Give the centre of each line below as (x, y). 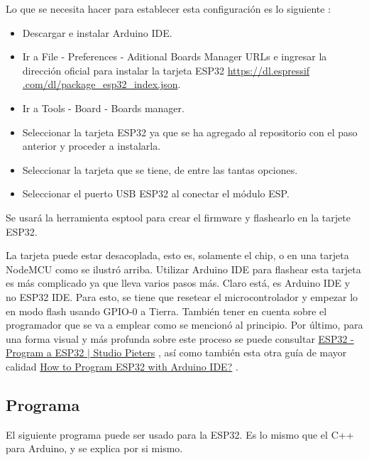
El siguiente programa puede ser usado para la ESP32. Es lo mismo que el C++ (180, 434)
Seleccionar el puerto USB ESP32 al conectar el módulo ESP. (156, 193)
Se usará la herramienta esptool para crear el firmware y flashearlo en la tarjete (178, 217)
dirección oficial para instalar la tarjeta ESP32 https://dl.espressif (166, 70)
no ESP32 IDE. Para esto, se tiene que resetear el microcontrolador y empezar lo (182, 296)
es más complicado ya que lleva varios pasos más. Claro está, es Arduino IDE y (178, 283)
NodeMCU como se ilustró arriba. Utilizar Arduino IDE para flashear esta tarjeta (183, 269)
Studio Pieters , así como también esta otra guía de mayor (220, 352)
